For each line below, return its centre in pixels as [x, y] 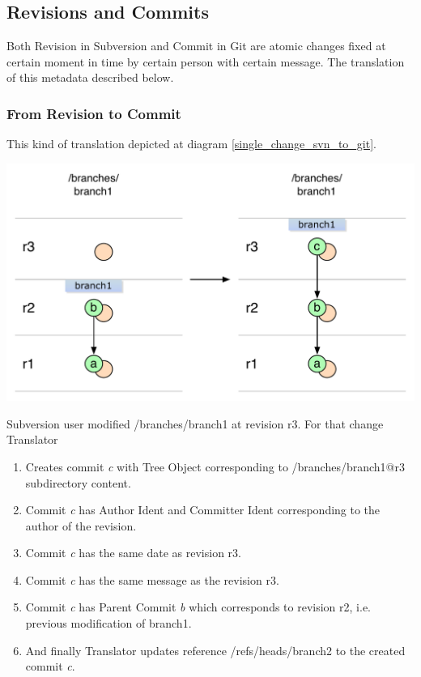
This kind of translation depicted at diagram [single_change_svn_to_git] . [192, 144]
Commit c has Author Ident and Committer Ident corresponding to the [203, 510]
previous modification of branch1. [108, 623]
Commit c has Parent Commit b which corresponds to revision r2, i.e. [198, 607]
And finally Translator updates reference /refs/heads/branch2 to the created [215, 650]
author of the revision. [81, 525]
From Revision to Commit [94, 113]
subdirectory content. [78, 482]
